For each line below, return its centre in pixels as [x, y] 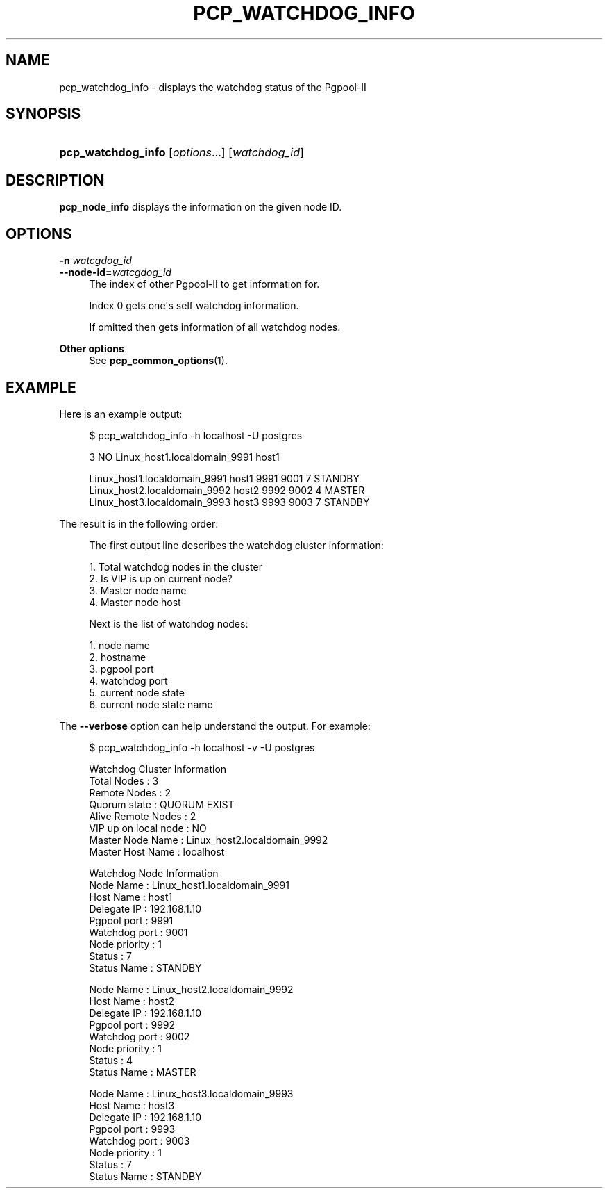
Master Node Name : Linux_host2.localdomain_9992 [209, 840]
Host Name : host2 [132, 1001]
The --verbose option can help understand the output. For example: [215, 726]
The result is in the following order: [139, 523]
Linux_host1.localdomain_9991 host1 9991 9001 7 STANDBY [224, 478]
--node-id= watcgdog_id [115, 272]
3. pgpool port [121, 669]
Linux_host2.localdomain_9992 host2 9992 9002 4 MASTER [227, 490]
